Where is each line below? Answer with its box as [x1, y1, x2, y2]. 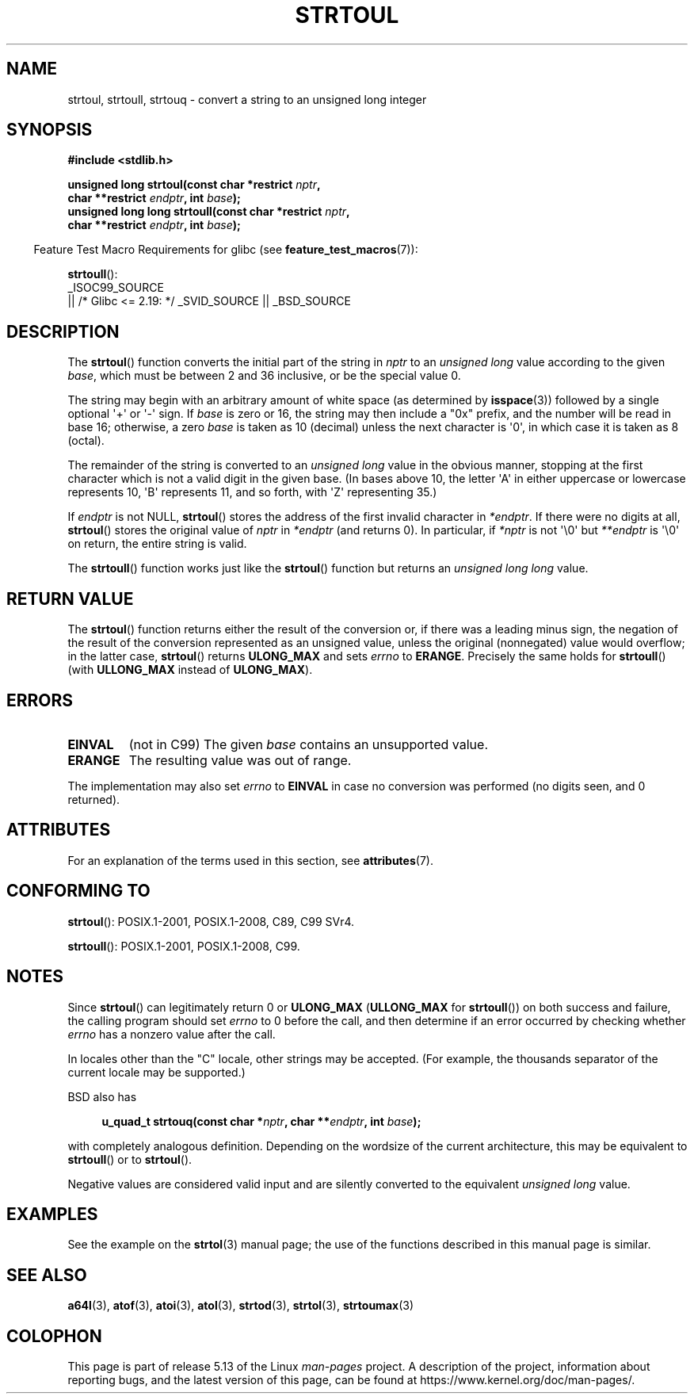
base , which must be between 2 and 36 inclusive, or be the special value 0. [67, 369, 461, 383]
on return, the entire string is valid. [67, 537, 247, 551]
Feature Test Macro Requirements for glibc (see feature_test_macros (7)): [33, 243, 418, 257]
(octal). [67, 434, 105, 448]
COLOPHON [6, 1325, 102, 1346]
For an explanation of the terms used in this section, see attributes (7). [67, 853, 433, 867]
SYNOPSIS [6, 120, 93, 140]
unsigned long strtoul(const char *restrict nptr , [67, 178, 321, 192]
